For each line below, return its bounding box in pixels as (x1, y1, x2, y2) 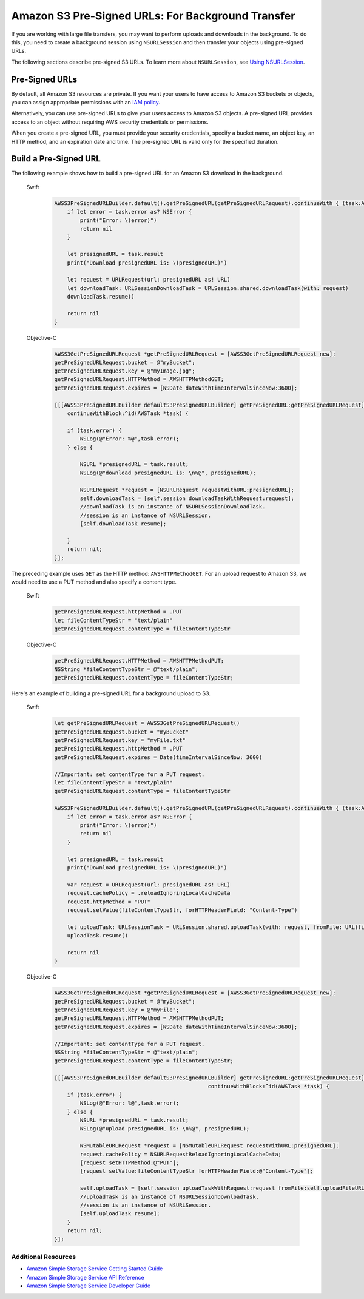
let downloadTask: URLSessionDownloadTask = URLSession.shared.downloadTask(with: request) (67, 285, 349, 291)
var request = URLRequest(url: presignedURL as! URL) (67, 881, 231, 888)
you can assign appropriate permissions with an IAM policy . (11, 99, 160, 106)
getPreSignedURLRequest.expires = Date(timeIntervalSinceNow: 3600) (54, 754, 263, 761)
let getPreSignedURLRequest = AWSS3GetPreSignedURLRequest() (54, 720, 240, 727)
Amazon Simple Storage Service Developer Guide (26, 1282, 151, 1289)
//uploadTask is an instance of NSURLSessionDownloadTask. (79, 1193, 260, 1200)
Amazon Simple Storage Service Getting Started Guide (26, 1265, 163, 1272)
